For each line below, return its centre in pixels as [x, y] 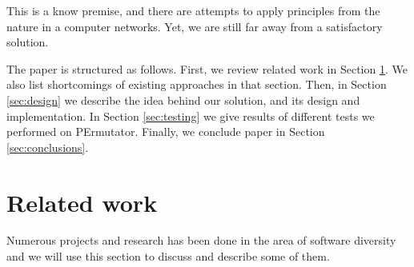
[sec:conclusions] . [48, 147]
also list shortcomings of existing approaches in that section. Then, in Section [197, 84]
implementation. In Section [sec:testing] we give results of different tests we [191, 116]
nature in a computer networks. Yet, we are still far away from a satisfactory [195, 26]
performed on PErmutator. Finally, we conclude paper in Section [166, 132]
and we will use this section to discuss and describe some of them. [168, 256]
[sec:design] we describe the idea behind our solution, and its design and [183, 100]
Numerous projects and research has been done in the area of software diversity [201, 240]
